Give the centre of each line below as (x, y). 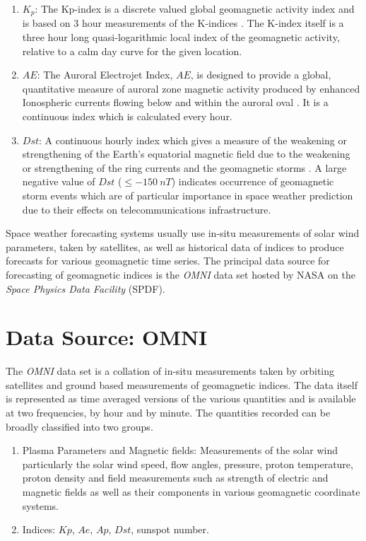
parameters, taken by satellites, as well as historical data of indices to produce (175, 246)
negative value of (59, 181)
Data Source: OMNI (107, 337)
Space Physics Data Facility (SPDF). (85, 288)
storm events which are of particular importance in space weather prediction (188, 195)
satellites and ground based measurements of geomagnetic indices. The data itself (182, 384)
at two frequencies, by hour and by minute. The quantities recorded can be (168, 413)
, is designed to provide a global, (261, 75)
